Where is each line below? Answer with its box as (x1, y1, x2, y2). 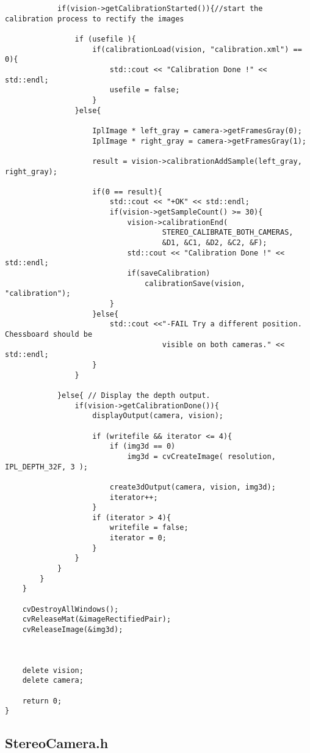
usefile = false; (109, 86, 180, 95)
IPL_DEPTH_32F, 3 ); (5, 462, 88, 471)
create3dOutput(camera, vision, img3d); (109, 482, 276, 491)
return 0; (22, 696, 62, 705)
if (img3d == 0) (109, 442, 176, 451)
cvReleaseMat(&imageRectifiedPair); (22, 615, 171, 624)
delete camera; (22, 676, 84, 685)
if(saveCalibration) (127, 269, 211, 278)
